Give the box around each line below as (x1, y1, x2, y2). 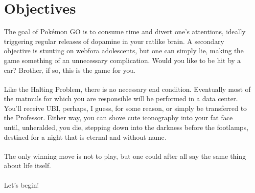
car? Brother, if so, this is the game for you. (4, 64, 136, 75)
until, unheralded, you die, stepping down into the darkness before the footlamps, (4, 122, 249, 132)
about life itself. (4, 160, 51, 171)
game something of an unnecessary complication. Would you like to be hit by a (4, 55, 241, 65)
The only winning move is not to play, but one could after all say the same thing (4, 150, 246, 161)
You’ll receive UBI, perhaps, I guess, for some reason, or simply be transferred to (4, 103, 247, 113)
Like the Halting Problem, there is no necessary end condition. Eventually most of (4, 84, 251, 94)
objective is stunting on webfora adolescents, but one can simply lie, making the (4, 45, 244, 56)
